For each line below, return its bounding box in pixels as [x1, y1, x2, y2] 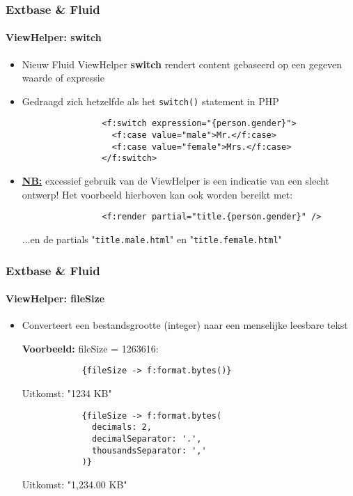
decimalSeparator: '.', [92, 434, 202, 444]
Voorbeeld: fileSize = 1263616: [22, 341, 159, 355]
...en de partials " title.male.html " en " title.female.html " [22, 231, 282, 246]
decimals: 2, [92, 422, 152, 433]
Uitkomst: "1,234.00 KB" [22, 476, 127, 491]
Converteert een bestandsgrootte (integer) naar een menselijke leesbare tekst [22, 318, 348, 332]
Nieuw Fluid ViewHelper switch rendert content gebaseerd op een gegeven [22, 56, 343, 71]
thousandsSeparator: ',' [92, 445, 207, 456]
